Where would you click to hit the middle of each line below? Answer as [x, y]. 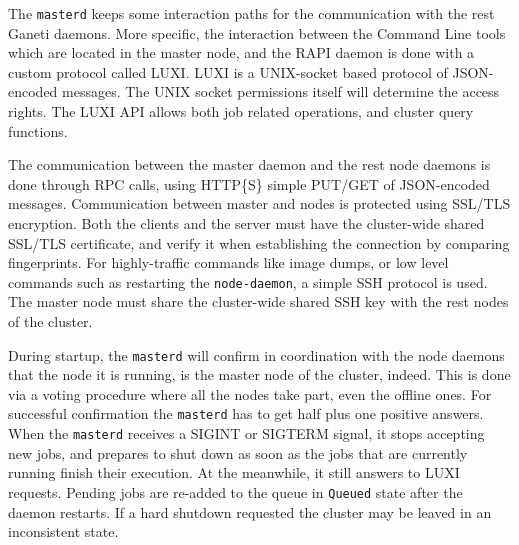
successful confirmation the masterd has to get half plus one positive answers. [246, 413]
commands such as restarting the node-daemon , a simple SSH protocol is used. [248, 281]
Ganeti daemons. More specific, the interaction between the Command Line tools [257, 32]
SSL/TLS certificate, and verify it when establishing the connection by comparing [259, 242]
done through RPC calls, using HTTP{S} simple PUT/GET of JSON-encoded [249, 183]
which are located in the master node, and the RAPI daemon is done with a [241, 52]
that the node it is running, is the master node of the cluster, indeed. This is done [259, 374]
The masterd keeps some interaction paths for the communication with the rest [251, 13]
